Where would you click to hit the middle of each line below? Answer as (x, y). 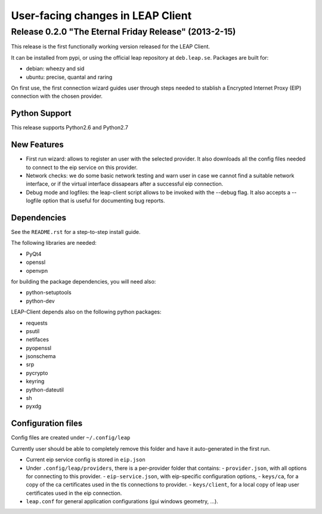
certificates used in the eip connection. (74, 493)
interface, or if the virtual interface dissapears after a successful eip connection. (125, 184)
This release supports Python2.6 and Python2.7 (69, 128)
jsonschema (41, 356)
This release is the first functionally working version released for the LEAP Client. (111, 47)
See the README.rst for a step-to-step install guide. (76, 232)
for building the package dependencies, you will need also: (83, 281)
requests (37, 323)
